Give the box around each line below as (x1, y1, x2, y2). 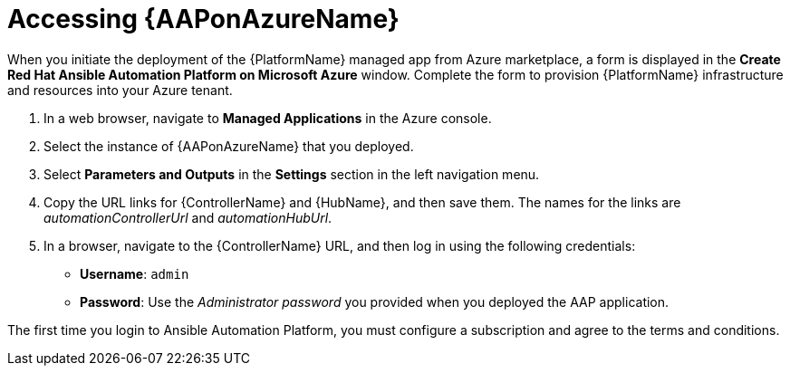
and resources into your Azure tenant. (7, 81, 233, 98)
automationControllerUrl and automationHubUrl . (43, 209, 332, 225)
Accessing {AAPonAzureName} (7, 4, 400, 34)
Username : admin (80, 265, 189, 282)
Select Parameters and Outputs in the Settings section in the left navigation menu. (43, 166, 540, 182)
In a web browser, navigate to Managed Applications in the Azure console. (43, 110, 492, 126)
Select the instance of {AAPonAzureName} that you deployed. (43, 138, 414, 154)
